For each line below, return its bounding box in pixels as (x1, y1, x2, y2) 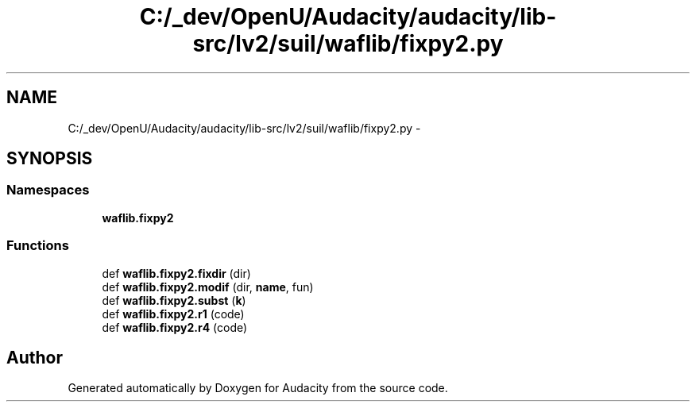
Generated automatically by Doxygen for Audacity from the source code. (68, 381, 448, 395)
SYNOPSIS (6, 148, 93, 169)
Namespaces (6, 182, 90, 198)
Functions (6, 237, 69, 254)
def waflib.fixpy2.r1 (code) (102, 306, 245, 321)
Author (6, 347, 63, 368)
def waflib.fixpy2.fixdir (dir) (102, 266, 251, 280)
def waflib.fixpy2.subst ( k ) (102, 293, 246, 307)
